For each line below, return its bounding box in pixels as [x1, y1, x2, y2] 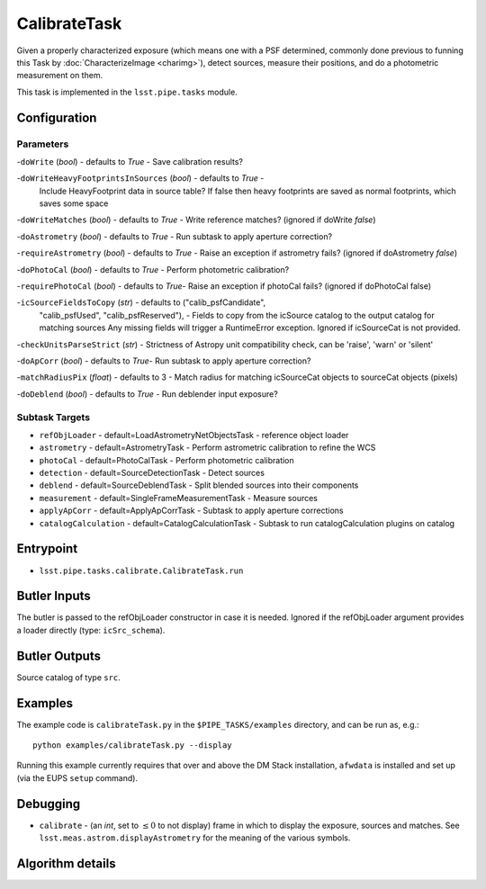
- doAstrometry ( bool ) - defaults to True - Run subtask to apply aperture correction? [16, 230, 333, 242]
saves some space [39, 198, 109, 209]
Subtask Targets [16, 410, 90, 423]
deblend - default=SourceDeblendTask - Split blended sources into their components [39, 480, 359, 490]
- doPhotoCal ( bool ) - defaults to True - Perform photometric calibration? [16, 264, 290, 274]
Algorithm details [16, 856, 116, 871]
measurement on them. [16, 70, 103, 81]
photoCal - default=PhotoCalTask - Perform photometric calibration [39, 454, 294, 465]
